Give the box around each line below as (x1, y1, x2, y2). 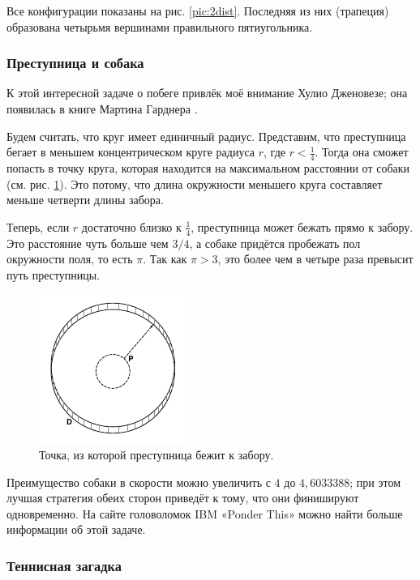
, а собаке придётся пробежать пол (189, 234, 361, 251)
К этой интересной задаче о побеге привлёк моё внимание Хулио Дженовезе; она (6, 84, 408, 101)
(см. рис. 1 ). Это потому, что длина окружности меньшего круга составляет (6, 175, 383, 192)
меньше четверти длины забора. (6, 191, 164, 208)
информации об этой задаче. (6, 521, 146, 538)
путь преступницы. (6, 266, 101, 283)
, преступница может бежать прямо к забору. (191, 218, 414, 235)
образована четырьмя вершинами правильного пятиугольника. (6, 18, 313, 35)
